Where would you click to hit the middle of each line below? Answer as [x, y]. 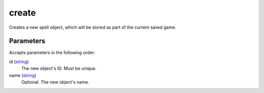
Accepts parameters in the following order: [52, 53]
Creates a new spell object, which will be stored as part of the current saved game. [93, 27]
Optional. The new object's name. [55, 82]
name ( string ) [23, 75]
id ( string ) [19, 61]
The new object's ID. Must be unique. [59, 69]
